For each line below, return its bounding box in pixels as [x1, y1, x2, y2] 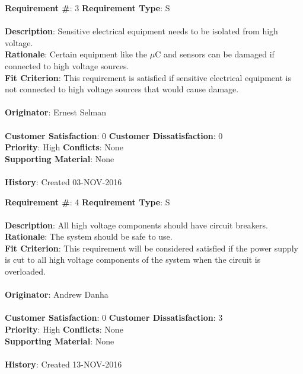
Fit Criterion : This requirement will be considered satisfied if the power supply [5, 241, 298, 254]
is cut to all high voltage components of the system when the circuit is [5, 253, 261, 266]
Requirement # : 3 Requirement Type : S [5, 2, 170, 14]
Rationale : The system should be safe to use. [5, 230, 173, 243]
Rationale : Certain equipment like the [5, 48, 148, 60]
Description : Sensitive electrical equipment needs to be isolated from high [5, 25, 278, 37]
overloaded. [5, 265, 46, 278]
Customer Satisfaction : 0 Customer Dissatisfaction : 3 [5, 311, 223, 324]
